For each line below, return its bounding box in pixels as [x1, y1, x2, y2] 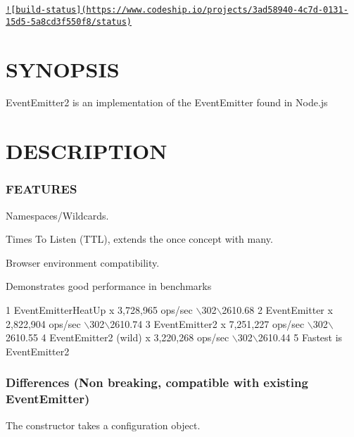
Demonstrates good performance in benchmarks [6, 279, 212, 293]
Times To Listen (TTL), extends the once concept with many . [6, 232, 273, 246]
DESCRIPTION [6, 137, 167, 165]
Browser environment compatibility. [6, 255, 160, 270]
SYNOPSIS [6, 54, 120, 83]
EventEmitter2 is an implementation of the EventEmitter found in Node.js [6, 95, 328, 110]
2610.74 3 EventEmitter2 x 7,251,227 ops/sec [110, 316, 305, 331]
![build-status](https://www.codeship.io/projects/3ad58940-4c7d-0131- [6, 5, 348, 15]
